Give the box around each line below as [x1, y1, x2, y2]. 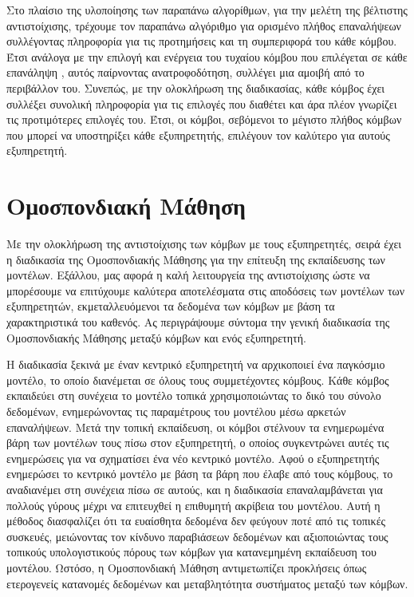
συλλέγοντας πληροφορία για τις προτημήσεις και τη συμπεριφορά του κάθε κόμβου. [6, 33, 397, 49]
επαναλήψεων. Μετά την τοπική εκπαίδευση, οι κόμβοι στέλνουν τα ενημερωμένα [6, 418, 384, 435]
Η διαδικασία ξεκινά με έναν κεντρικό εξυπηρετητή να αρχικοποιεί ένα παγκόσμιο [6, 356, 385, 373]
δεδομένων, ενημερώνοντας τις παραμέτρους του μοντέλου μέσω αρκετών [6, 403, 346, 419]
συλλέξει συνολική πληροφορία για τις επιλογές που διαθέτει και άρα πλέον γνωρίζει [6, 95, 397, 112]
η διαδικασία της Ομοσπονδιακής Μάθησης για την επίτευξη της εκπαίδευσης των [6, 251, 385, 267]
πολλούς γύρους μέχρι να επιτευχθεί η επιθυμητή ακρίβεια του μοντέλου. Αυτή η [6, 496, 380, 513]
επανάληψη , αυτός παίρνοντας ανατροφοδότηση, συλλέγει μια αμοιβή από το [6, 64, 365, 81]
